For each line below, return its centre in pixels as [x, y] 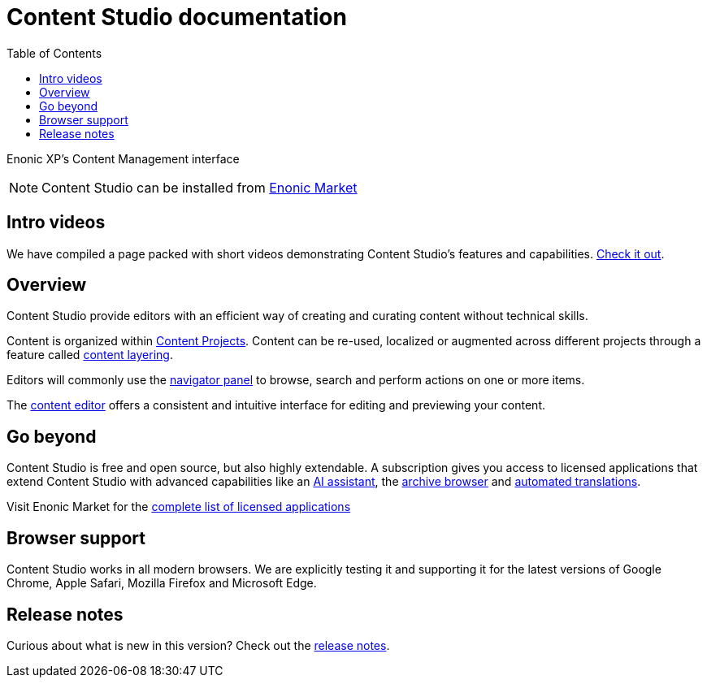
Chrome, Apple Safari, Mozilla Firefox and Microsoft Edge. [162, 583]
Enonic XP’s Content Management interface [123, 158]
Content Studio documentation [177, 17]
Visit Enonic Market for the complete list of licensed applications [179, 507]
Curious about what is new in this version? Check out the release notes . [198, 645]
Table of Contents [54, 53]
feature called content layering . [90, 355]
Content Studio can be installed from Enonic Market [200, 187]
